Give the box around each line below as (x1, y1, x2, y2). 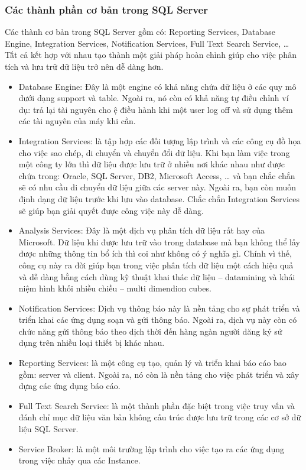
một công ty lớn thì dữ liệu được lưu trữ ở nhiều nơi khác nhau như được (18, 158, 285, 170)
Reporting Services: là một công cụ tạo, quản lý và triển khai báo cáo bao (18, 356, 287, 369)
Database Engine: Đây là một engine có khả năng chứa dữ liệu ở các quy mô (18, 80, 297, 92)
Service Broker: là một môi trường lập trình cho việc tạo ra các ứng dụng (18, 442, 284, 455)
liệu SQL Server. (18, 423, 79, 435)
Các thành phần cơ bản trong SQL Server (5, 2, 208, 17)
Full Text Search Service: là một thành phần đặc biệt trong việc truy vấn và (18, 399, 295, 411)
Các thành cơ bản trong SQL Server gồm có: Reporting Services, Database (5, 25, 275, 38)
